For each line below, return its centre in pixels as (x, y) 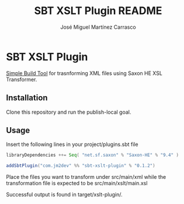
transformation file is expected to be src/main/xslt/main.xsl (77, 183)
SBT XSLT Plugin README (98, 11)
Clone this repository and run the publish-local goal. (69, 112)
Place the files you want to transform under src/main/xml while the (86, 177)
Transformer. (22, 79)
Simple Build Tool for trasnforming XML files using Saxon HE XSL (84, 73)
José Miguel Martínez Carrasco (98, 27)
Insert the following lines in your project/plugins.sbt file (72, 144)
